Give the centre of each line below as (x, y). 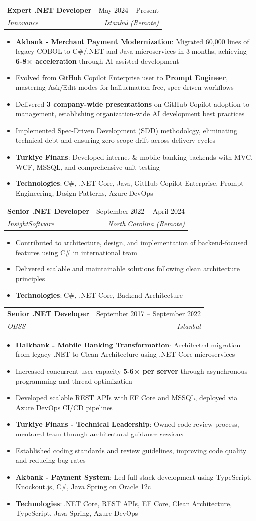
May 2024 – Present (129, 10)
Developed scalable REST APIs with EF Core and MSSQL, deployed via (127, 397)
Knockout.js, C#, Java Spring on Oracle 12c (83, 486)
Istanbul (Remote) (131, 22)
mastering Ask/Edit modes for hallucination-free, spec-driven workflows (125, 87)
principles (30, 278)
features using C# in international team (77, 252)
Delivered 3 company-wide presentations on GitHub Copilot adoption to (132, 104)
